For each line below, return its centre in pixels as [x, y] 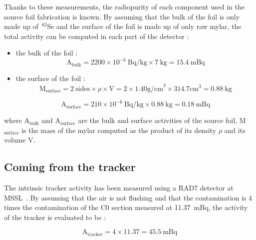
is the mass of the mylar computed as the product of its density [119, 130]
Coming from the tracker [70, 167]
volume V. [20, 140]
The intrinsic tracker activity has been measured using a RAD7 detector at [119, 188]
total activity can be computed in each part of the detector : [97, 36]
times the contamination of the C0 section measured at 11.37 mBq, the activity [126, 207]
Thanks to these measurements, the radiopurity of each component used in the [124, 6]
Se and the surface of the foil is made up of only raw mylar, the [144, 26]
